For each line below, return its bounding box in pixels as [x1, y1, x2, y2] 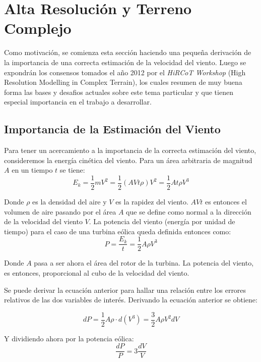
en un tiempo [12, 165, 53, 175]
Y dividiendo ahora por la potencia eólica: [4, 333, 134, 343]
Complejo [4, 18, 72, 38]
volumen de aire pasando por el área [4, 206, 116, 217]
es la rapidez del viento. [115, 196, 188, 206]
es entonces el [205, 196, 247, 206]
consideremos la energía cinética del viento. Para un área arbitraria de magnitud [4, 154, 252, 165]
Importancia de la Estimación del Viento [4, 121, 221, 137]
